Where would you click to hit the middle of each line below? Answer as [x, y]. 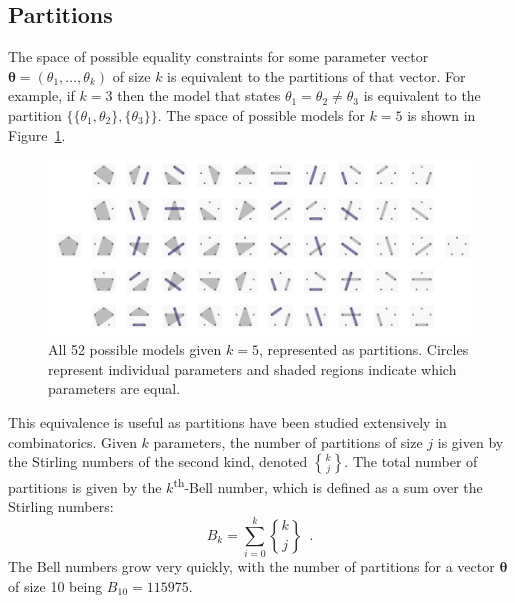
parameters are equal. [114, 388]
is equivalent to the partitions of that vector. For [316, 75]
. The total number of [411, 461]
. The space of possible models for [261, 114]
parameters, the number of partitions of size [288, 441]
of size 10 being [55, 585]
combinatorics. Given [72, 441]
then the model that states [199, 95]
